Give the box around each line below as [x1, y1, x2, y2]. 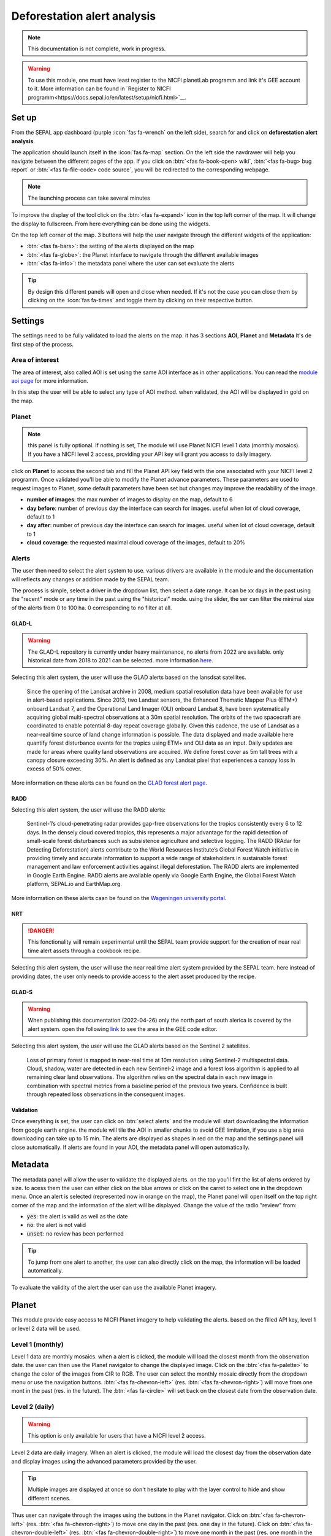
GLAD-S [11, 988, 33, 995]
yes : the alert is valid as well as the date [26, 1213, 128, 1220]
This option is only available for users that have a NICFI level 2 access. [28, 1432, 206, 1439]
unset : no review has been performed [26, 1229, 124, 1237]
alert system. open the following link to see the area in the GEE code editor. [28, 1025, 218, 1032]
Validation [11, 1107, 38, 1114]
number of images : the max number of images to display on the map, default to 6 [26, 496, 233, 503]
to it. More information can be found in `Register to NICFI [28, 85, 171, 92]
